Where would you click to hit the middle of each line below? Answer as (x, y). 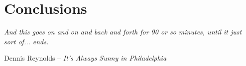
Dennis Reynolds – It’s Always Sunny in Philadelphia (85, 58)
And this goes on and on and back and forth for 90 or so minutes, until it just (123, 32)
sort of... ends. (26, 41)
